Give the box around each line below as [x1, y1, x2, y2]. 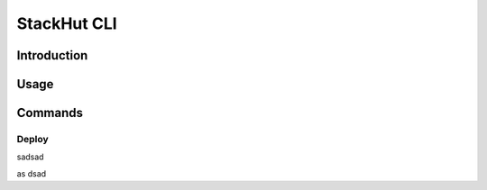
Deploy [16, 132, 49, 145]
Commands [16, 105, 84, 121]
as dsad [16, 167, 47, 179]
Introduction [16, 48, 88, 63]
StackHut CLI [16, 14, 117, 33]
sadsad [16, 151, 44, 162]
